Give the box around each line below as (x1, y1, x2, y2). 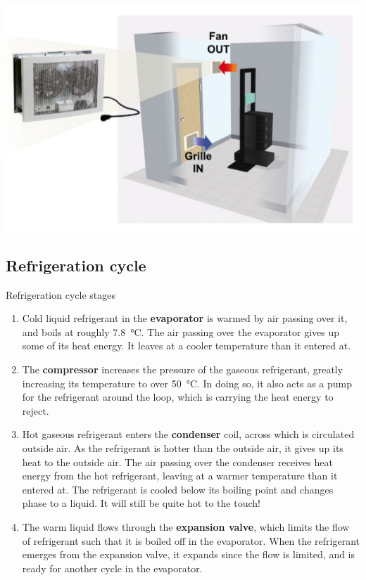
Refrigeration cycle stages (6, 287, 115, 302)
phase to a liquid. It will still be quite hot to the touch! (22, 496, 260, 510)
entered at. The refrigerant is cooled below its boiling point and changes (22, 482, 334, 496)
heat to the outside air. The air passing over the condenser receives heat (22, 454, 333, 469)
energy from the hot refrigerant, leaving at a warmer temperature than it (22, 468, 338, 483)
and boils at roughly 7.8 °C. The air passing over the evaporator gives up (22, 324, 340, 339)
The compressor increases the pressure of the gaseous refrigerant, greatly (22, 361, 343, 376)
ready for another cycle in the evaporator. (22, 560, 203, 575)
